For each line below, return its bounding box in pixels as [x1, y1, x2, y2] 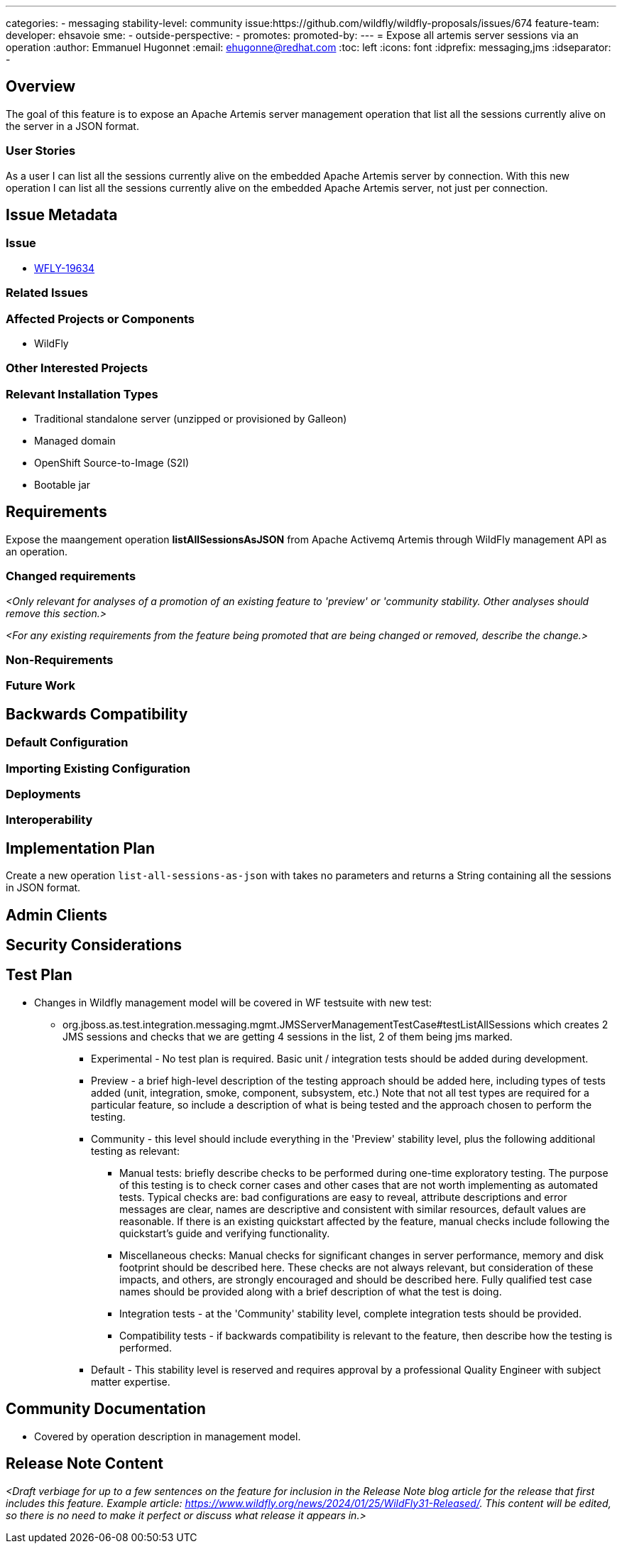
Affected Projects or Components [6, 311, 195, 326]
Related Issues [6, 286, 88, 300]
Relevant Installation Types [6, 386, 158, 401]
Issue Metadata [6, 206, 118, 224]
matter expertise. [91, 1375, 170, 1388]
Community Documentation [6, 1400, 206, 1418]
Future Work [6, 678, 75, 693]
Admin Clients [6, 906, 108, 924]
